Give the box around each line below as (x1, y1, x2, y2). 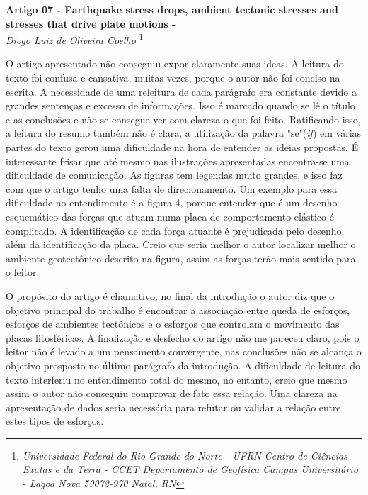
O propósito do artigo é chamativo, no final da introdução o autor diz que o (6, 288, 335, 303)
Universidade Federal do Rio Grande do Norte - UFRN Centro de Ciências (22, 447, 347, 462)
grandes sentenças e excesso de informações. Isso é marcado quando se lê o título (6, 98, 355, 113)
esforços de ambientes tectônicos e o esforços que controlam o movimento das (6, 316, 340, 331)
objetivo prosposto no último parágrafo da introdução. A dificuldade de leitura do (6, 357, 360, 372)
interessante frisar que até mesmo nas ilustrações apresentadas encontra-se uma (6, 153, 350, 168)
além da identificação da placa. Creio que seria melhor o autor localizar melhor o (6, 237, 356, 252)
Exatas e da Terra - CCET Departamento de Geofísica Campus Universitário (22, 462, 358, 477)
